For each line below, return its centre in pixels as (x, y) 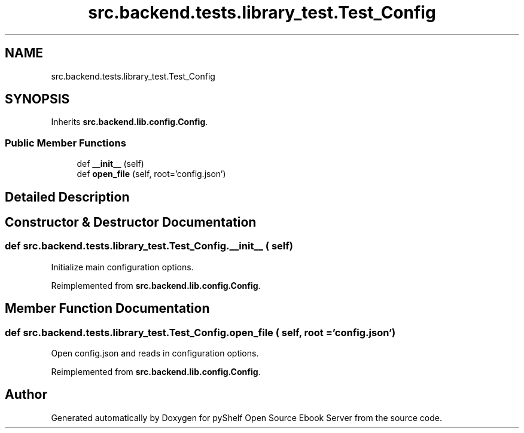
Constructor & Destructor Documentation (131, 222)
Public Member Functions (65, 143)
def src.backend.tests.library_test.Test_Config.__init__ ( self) (149, 246)
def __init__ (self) (110, 164)
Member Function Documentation (107, 309)
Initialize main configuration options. (122, 267)
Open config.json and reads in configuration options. (155, 353)
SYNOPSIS (37, 99)
